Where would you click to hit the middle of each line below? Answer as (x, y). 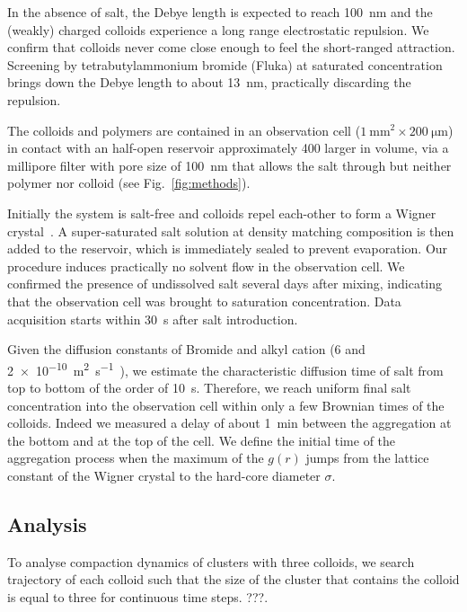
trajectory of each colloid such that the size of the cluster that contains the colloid (233, 579)
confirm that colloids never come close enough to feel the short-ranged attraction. (231, 47)
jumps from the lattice (367, 458)
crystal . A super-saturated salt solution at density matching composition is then (231, 231)
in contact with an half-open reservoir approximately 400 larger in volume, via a (228, 148)
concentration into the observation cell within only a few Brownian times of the (226, 405)
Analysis (47, 523)
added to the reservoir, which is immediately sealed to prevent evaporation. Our (228, 248)
